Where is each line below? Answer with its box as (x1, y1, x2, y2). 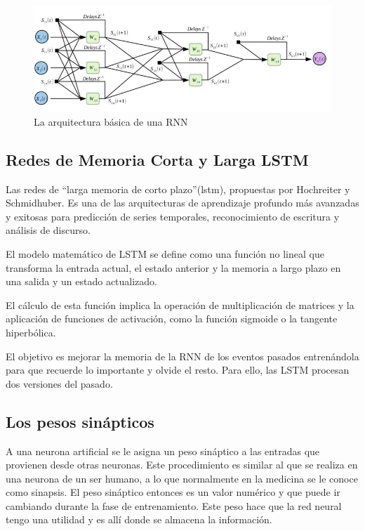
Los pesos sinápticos (6, 410, 154, 432)
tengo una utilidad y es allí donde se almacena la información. (6, 512, 272, 527)
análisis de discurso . (6, 223, 91, 237)
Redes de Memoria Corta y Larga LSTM (6, 148, 309, 170)
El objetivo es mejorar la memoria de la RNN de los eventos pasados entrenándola (6, 348, 359, 363)
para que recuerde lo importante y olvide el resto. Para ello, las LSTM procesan (6, 362, 350, 377)
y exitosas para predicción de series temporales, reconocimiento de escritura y (6, 209, 340, 223)
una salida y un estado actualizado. (6, 274, 158, 289)
